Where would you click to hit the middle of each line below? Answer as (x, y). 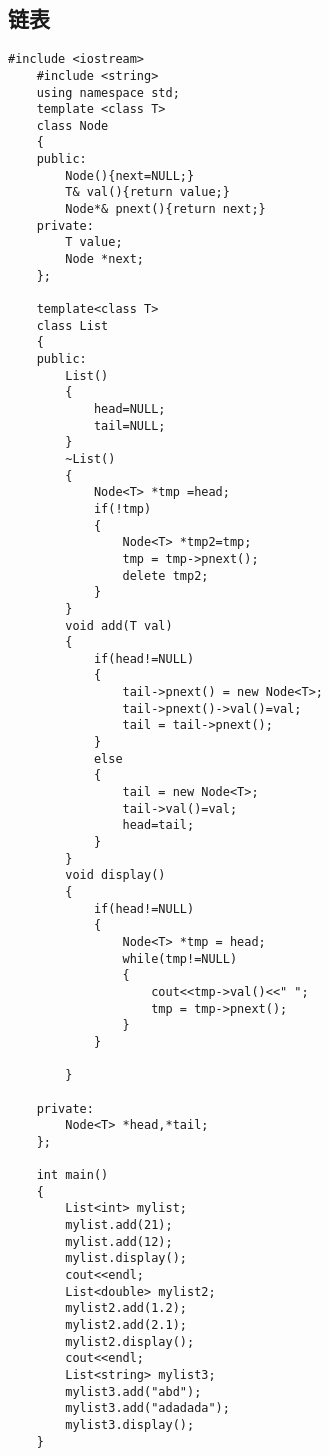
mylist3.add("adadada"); (147, 1408)
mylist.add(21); (119, 1225)
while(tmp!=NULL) (180, 958)
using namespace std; (108, 92)
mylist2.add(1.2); (126, 1308)
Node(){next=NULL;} (130, 175)
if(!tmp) (122, 508)
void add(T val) (119, 625)
